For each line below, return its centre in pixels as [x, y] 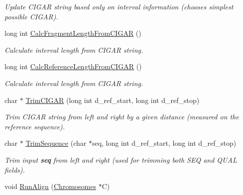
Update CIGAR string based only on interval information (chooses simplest [119, 6]
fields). [15, 169]
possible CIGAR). [31, 16]
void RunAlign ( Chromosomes [50, 186]
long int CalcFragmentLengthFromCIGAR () [73, 33]
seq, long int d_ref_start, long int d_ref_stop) [164, 143]
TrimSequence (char [56, 143]
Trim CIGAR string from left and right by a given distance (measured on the [122, 117]
